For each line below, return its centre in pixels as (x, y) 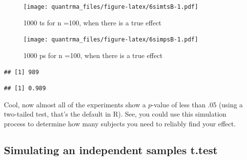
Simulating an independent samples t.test (111, 150)
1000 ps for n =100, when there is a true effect (93, 55)
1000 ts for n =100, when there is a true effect (93, 22)
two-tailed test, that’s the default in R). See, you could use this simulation (115, 114)
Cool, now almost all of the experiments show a (75, 104)
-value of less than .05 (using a (197, 104)
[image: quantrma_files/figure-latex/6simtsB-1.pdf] (111, 7)
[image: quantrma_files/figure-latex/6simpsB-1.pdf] (111, 40)
